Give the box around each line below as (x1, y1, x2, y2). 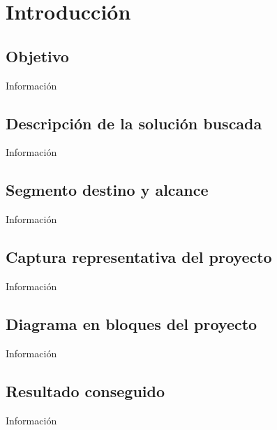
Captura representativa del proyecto (6, 246, 272, 268)
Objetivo (6, 45, 69, 66)
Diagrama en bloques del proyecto (6, 313, 257, 334)
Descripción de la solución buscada (6, 112, 262, 134)
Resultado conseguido (6, 380, 165, 401)
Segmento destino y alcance (6, 179, 209, 201)
